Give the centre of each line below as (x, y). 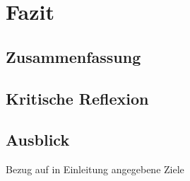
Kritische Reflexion (77, 98)
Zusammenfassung (73, 56)
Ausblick (38, 140)
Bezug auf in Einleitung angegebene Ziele (95, 169)
